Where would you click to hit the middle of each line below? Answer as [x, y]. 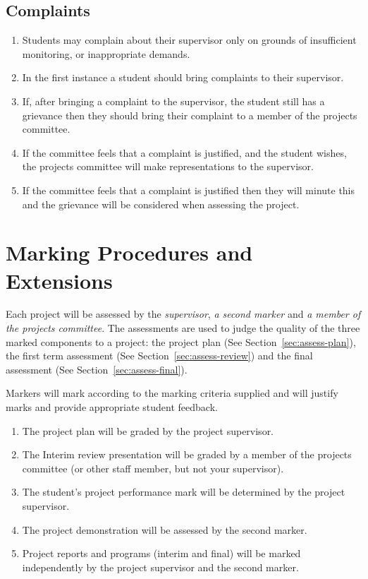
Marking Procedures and [129, 252]
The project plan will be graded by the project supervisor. [148, 430]
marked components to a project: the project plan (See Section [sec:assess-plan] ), [181, 341]
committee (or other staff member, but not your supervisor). [153, 468]
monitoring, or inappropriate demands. [106, 53]
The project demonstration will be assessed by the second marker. [165, 529]
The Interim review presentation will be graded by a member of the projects [187, 454]
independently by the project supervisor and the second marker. [160, 567]
